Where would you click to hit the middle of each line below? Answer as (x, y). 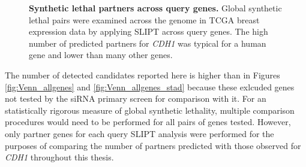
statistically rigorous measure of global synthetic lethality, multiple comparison (150, 110)
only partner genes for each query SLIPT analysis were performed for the (139, 133)
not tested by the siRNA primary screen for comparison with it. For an (136, 98)
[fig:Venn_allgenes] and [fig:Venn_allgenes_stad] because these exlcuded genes (150, 86)
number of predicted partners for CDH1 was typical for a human (148, 43)
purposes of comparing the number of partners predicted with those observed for (153, 145)
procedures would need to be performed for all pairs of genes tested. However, (148, 122)
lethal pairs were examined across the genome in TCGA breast (144, 19)
